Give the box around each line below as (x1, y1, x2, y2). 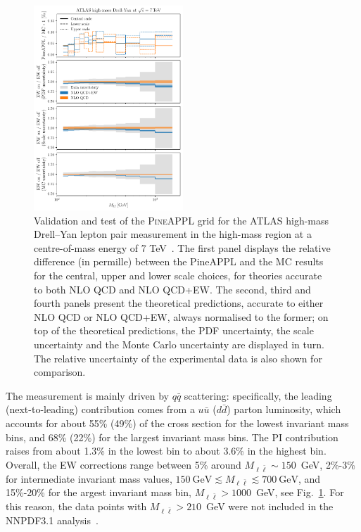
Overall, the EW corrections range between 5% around (6, 457, 241, 471)
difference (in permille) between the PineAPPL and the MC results (34, 254, 324, 269)
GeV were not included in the (206, 499, 334, 514)
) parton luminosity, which (227, 402, 341, 417)
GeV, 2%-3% (300, 457, 355, 471)
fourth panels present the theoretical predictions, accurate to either (34, 296, 324, 310)
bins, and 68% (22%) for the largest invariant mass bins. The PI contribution (6, 429, 338, 444)
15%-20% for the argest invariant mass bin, (6, 485, 191, 500)
